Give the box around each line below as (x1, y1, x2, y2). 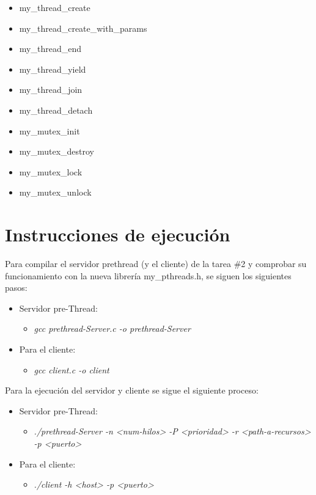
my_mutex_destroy (19, 145, 95, 158)
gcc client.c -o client (34, 363, 109, 376)
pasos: (5, 281, 28, 294)
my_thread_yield (19, 62, 86, 75)
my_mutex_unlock (19, 186, 92, 199)
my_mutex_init (19, 124, 80, 137)
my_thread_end (19, 42, 81, 55)
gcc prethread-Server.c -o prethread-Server (34, 322, 191, 335)
